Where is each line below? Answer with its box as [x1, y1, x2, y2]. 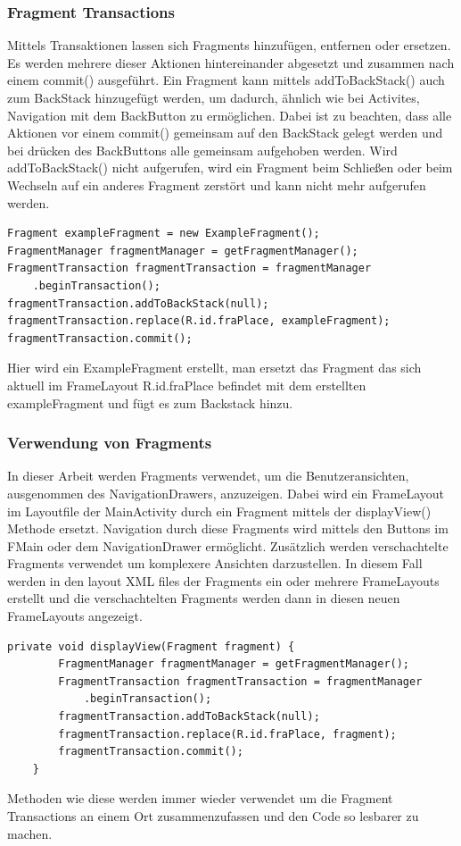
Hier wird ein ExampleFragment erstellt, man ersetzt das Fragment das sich [7, 358, 422, 377]
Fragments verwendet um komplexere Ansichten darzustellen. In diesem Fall [7, 554, 423, 573]
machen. [7, 824, 53, 842]
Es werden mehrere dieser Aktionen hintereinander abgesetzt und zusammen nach [7, 53, 455, 71]
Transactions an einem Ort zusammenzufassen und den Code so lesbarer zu [7, 807, 419, 825]
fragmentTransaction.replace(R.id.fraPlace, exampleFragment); [7, 314, 391, 328]
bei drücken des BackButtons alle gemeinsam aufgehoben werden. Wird [7, 140, 398, 159]
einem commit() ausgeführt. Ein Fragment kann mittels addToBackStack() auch [7, 71, 445, 89]
